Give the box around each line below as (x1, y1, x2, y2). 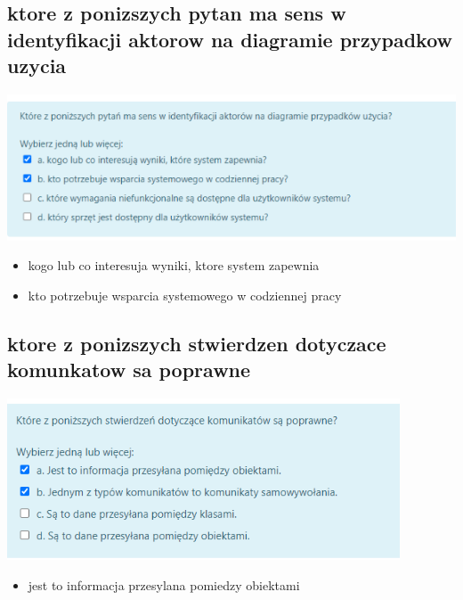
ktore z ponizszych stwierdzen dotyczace (7, 330, 386, 358)
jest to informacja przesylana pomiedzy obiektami (28, 575, 300, 594)
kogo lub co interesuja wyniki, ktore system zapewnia (28, 256, 320, 275)
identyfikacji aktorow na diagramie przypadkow (7, 25, 453, 53)
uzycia (7, 52, 67, 79)
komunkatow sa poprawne (7, 356, 251, 383)
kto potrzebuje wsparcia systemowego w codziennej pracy (28, 286, 342, 305)
